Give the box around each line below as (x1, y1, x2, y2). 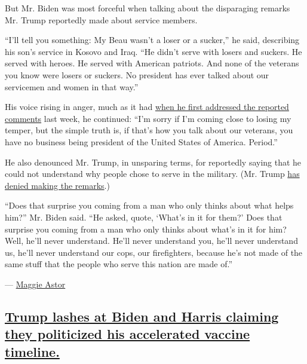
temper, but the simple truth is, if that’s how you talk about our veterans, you (5, 124, 293, 136)
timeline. (5, 342, 60, 360)
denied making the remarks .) (5, 179, 110, 191)
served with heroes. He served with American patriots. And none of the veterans (5, 57, 299, 69)
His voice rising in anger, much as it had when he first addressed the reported (5, 100, 289, 113)
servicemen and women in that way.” (5, 80, 139, 93)
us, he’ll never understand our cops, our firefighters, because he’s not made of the (5, 246, 303, 258)
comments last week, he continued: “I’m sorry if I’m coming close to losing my (5, 112, 291, 124)
